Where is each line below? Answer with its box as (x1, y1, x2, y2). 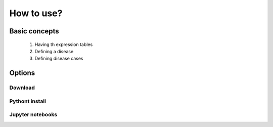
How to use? (9, 8, 63, 19)
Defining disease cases (34, 56, 83, 62)
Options (9, 69, 35, 77)
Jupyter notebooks (9, 111, 58, 118)
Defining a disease (34, 48, 74, 54)
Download (9, 84, 35, 91)
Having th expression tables (34, 41, 93, 48)
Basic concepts (9, 27, 59, 35)
